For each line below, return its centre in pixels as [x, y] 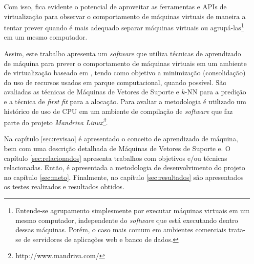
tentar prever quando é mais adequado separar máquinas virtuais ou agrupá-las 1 [124, 27]
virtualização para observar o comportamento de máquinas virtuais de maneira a [125, 16]
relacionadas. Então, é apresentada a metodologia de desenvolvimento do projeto [125, 167]
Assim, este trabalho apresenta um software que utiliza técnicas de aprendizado [123, 54]
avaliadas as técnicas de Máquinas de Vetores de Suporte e [92, 92]
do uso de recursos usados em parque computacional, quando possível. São [115, 82]
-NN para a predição [215, 92]
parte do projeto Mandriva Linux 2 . [56, 121]
